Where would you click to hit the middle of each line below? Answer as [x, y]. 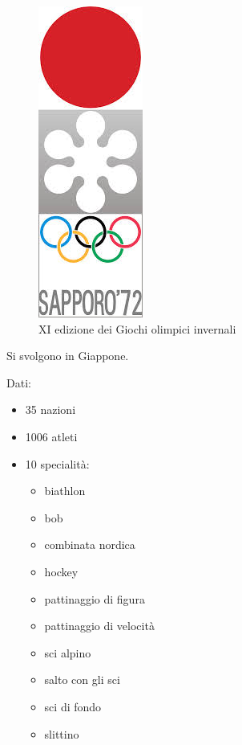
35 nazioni [50, 409]
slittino [62, 733]
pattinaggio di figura [95, 598]
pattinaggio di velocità [99, 626]
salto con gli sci [82, 680]
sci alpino [68, 652]
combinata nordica [90, 544]
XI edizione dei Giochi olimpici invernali [137, 328]
